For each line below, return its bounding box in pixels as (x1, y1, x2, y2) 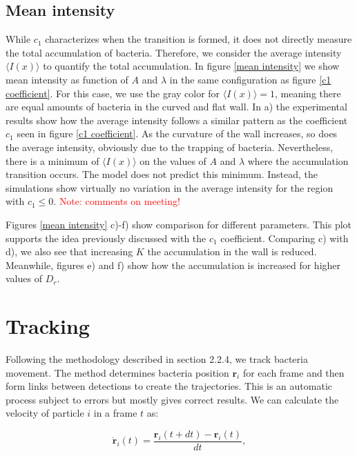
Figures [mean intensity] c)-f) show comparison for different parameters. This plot (6, 217, 352, 231)
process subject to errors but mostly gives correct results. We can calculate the (6, 392, 339, 406)
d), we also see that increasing (6, 244, 133, 259)
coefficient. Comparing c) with (220, 230, 349, 245)
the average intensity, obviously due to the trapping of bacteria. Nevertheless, (6, 139, 334, 154)
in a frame (93, 406, 137, 420)
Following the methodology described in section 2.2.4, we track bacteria (6, 352, 308, 366)
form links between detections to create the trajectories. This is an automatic (6, 379, 332, 393)
